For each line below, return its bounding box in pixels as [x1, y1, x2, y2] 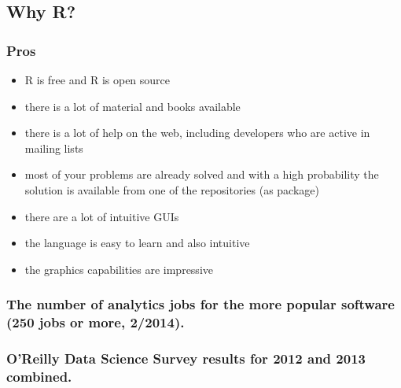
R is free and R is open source [24, 72, 171, 87]
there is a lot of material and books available [24, 98, 241, 114]
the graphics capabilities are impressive [24, 261, 213, 277]
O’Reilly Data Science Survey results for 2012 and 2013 [6, 349, 366, 368]
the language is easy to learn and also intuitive [24, 235, 250, 251]
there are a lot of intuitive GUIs [24, 208, 179, 224]
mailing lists [24, 139, 83, 156]
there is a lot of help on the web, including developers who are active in [24, 124, 370, 141]
